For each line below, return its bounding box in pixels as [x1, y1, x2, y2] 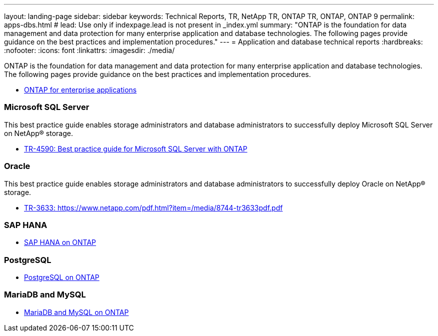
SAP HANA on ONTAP [24, 238, 96, 247]
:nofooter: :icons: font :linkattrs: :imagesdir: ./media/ [4, 46, 175, 54]
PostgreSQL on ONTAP [24, 273, 99, 281]
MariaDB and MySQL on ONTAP [24, 307, 129, 316]
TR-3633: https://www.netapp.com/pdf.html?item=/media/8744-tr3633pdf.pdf [24, 203, 283, 212]
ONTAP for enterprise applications [24, 85, 137, 94]
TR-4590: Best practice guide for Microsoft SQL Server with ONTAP [24, 144, 247, 153]
